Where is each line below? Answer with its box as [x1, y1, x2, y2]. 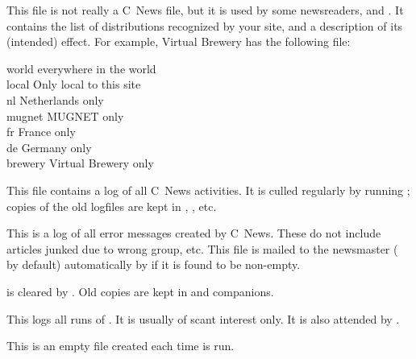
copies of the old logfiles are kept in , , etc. [6, 197, 217, 214]
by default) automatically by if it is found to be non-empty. [6, 256, 301, 273]
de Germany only [6, 138, 92, 155]
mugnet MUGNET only [6, 107, 124, 124]
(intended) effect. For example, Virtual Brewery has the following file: [6, 33, 351, 50]
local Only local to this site [6, 76, 141, 93]
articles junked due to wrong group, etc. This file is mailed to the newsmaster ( [6, 240, 398, 257]
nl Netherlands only [6, 91, 104, 108]
